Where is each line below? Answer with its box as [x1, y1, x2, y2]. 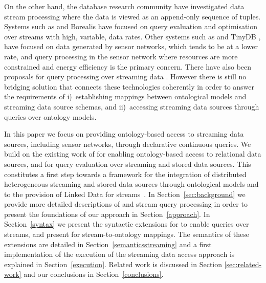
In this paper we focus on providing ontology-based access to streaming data [4, 128, 244, 139]
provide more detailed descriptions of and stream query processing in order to [4, 199, 248, 209]
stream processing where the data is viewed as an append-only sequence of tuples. [4, 11, 261, 21]
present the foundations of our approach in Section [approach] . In [4, 208, 210, 219]
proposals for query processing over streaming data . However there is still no [4, 71, 247, 82]
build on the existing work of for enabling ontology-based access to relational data [4, 148, 261, 159]
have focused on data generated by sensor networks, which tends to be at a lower [4, 41, 258, 52]
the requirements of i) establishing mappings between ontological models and [4, 91, 247, 102]
